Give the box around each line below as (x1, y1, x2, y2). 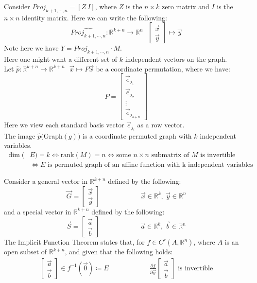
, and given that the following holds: (65, 247, 173, 257)
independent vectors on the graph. (125, 54, 227, 64)
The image (4, 130, 35, 141)
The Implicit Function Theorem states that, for (4, 237, 145, 247)
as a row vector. (137, 120, 185, 130)
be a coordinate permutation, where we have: (96, 63, 230, 73)
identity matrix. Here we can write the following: (22, 12, 167, 22)
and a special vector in (4, 206, 71, 216)
